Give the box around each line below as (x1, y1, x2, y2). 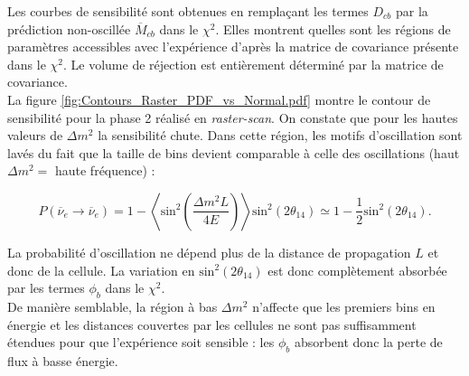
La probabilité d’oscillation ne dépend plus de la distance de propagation (7, 242, 411, 261)
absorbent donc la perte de (294, 333, 443, 352)
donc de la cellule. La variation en (7, 260, 195, 279)
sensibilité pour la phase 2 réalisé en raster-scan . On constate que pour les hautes (7, 108, 458, 127)
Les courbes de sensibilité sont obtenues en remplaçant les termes (7, 2, 369, 20)
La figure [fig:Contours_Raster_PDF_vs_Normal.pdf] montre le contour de (7, 89, 431, 108)
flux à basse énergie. (7, 351, 118, 370)
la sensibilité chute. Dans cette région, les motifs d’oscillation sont (98, 126, 463, 145)
